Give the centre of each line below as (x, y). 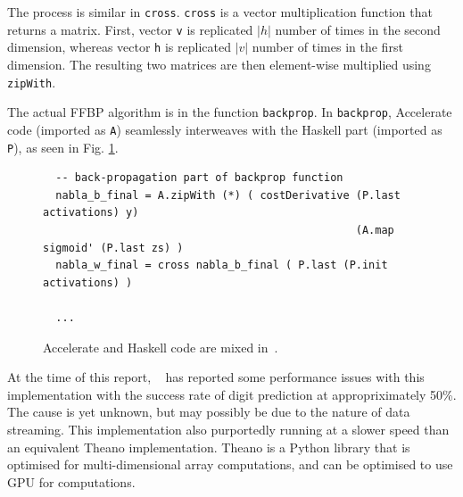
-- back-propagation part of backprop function (199, 178)
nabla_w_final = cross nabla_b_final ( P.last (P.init (222, 265)
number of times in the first (327, 47)
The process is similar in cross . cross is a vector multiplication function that (220, 12)
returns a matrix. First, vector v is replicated (130, 29)
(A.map (375, 230)
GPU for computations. (71, 481)
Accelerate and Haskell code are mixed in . (161, 347)
